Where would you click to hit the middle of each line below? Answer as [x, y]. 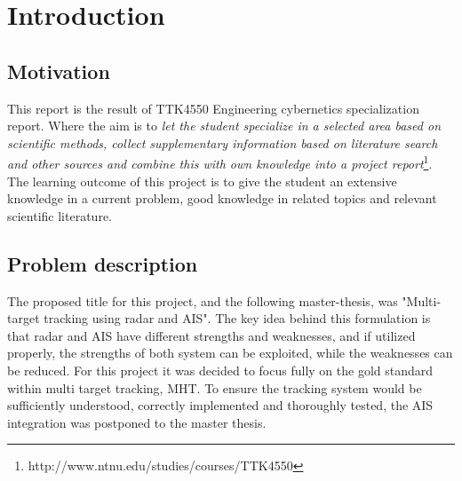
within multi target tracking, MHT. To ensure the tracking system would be [215, 387]
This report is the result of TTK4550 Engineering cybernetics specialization [213, 108]
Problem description [103, 263]
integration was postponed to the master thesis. [137, 422]
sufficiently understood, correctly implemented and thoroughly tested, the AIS [220, 405]
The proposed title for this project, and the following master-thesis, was [203, 300]
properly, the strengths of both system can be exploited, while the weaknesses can [230, 353]
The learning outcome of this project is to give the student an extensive [202, 181]
